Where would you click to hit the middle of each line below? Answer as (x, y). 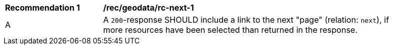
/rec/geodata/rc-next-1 (149, 8)
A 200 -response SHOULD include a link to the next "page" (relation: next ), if (246, 20)
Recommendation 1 (42, 8)
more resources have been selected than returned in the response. (230, 30)
